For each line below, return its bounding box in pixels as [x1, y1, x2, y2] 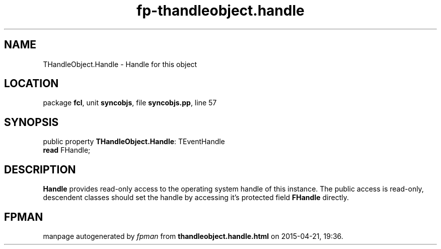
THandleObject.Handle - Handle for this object [43, 59, 197, 69]
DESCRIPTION [4, 163, 76, 176]
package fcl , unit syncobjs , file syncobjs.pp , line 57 [43, 98, 217, 107]
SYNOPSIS [4, 115, 59, 129]
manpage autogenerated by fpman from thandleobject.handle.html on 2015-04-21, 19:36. [43, 231, 343, 240]
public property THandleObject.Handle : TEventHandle [43, 137, 225, 146]
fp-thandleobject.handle [136, 2, 305, 19]
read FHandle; [43, 146, 91, 155]
